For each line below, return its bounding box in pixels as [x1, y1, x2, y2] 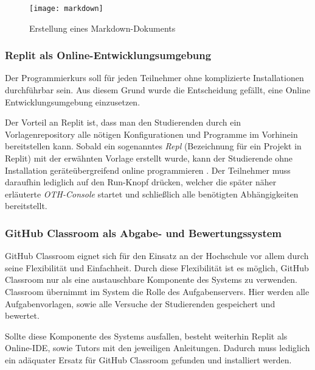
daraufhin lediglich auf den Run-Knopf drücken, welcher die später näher [5, 176, 277, 188]
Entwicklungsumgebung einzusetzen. [5, 95, 140, 108]
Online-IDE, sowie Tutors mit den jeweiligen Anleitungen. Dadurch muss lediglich [5, 341, 310, 354]
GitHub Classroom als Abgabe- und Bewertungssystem [5, 225, 282, 240]
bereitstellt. [5, 199, 47, 212]
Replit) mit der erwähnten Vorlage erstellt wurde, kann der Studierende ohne [5, 152, 293, 165]
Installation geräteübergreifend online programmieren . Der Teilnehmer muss [5, 163, 291, 176]
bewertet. [5, 309, 40, 322]
